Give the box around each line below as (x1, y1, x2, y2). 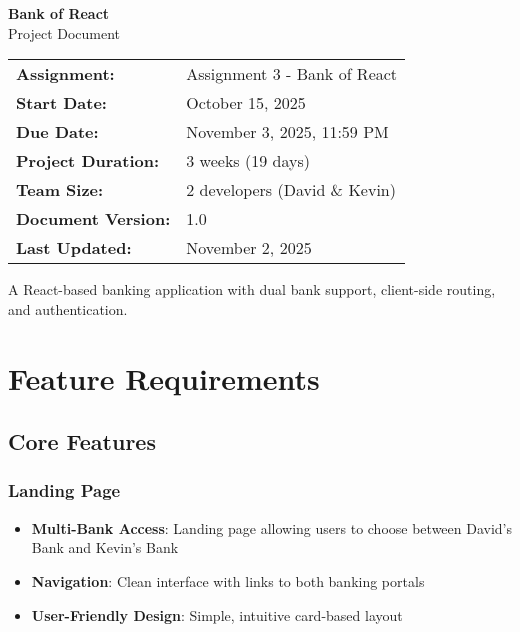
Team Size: (16, 178, 104, 202)
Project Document (8, 22, 121, 43)
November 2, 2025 (186, 236, 312, 260)
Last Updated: (16, 236, 132, 260)
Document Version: (16, 207, 171, 231)
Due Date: (16, 120, 99, 144)
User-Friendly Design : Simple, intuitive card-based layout (31, 604, 403, 625)
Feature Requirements (8, 357, 320, 398)
